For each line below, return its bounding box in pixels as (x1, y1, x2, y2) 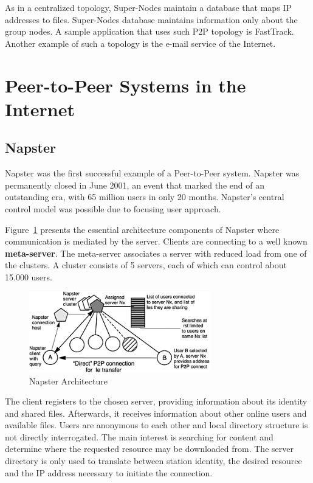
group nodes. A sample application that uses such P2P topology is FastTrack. (5, 25, 294, 38)
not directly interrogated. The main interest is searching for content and (5, 430, 273, 443)
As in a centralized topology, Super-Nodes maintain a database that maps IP (5, 1, 292, 13)
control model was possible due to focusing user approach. (5, 202, 221, 215)
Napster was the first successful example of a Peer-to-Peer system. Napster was (5, 167, 300, 179)
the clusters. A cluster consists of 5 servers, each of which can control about (5, 259, 287, 271)
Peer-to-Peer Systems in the (5, 72, 246, 97)
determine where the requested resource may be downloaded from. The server (5, 442, 294, 455)
